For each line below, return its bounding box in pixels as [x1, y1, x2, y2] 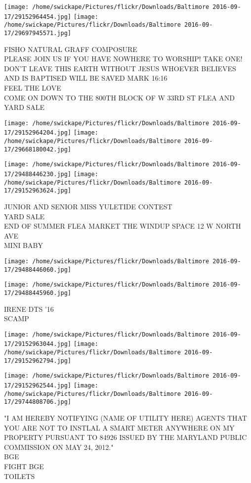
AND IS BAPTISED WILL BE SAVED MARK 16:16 [4, 73, 167, 83]
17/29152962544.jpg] [4, 382, 72, 389]
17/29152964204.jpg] [4, 129, 72, 137]
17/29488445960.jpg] [4, 289, 72, 296]
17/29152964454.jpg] [4, 13, 72, 20]
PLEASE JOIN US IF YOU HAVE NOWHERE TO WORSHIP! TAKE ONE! [4, 53, 243, 64]
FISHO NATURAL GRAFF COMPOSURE [4, 44, 137, 54]
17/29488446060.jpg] [4, 266, 72, 273]
